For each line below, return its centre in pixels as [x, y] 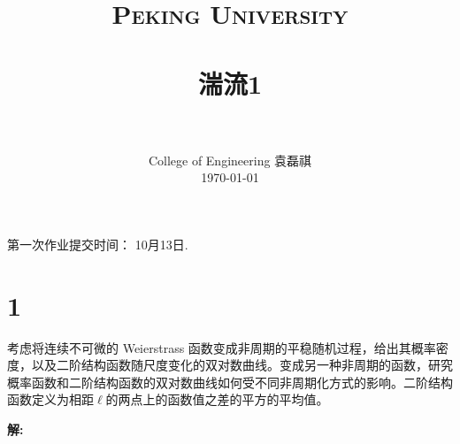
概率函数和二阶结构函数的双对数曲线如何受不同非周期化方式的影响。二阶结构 [230, 382]
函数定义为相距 [50, 399]
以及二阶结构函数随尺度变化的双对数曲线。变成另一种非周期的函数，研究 [242, 365]
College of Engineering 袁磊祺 [230, 160]
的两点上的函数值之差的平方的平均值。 [217, 399]
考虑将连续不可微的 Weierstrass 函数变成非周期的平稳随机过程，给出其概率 [222, 347]
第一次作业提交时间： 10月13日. [98, 244]
